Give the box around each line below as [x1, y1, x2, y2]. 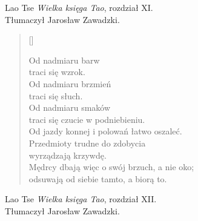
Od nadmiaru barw [28, 53, 100, 66]
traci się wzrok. [28, 65, 85, 78]
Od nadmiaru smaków [28, 101, 111, 114]
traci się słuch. [28, 89, 83, 102]
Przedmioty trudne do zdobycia [28, 136, 146, 149]
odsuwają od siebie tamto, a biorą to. [28, 172, 167, 185]
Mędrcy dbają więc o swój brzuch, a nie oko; [28, 160, 194, 173]
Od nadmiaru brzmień [28, 77, 111, 90]
